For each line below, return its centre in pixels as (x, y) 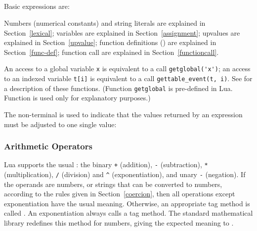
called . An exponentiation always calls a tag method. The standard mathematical (128, 213)
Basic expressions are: (37, 6)
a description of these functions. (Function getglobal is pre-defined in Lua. (118, 88)
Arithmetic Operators (48, 146)
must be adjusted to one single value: (60, 124)
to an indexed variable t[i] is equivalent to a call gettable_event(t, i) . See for (128, 78)
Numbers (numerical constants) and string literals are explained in (105, 23)
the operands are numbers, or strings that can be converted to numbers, (113, 184)
